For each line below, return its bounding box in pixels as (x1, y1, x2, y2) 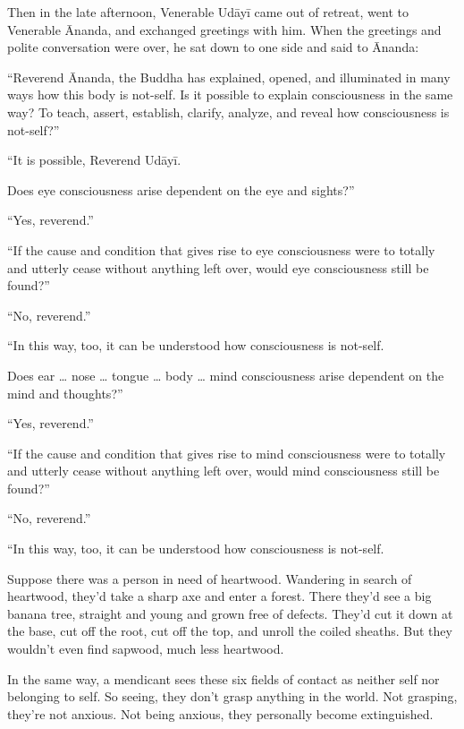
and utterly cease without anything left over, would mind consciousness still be (7, 461, 440, 480)
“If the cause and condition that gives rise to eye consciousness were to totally (7, 240, 435, 259)
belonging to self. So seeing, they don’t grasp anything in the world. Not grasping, (7, 687, 458, 706)
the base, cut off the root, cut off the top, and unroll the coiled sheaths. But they (7, 622, 452, 640)
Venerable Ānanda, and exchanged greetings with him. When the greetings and (7, 20, 442, 39)
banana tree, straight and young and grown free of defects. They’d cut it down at (7, 604, 453, 622)
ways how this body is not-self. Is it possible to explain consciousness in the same (7, 85, 453, 104)
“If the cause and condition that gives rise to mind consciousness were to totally (7, 443, 446, 462)
